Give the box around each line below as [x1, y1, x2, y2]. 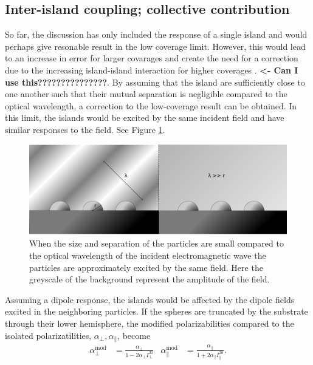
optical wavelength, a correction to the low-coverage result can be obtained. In [5, 99, 297, 112]
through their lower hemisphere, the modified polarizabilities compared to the [5, 316, 294, 329]
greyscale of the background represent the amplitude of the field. [29, 273, 270, 285]
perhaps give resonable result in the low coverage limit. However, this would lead [5, 39, 306, 52]
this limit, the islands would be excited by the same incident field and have [5, 111, 284, 124]
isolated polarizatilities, [5, 329, 92, 341]
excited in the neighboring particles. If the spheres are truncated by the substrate [5, 305, 308, 318]
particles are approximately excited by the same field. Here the [29, 261, 263, 273]
